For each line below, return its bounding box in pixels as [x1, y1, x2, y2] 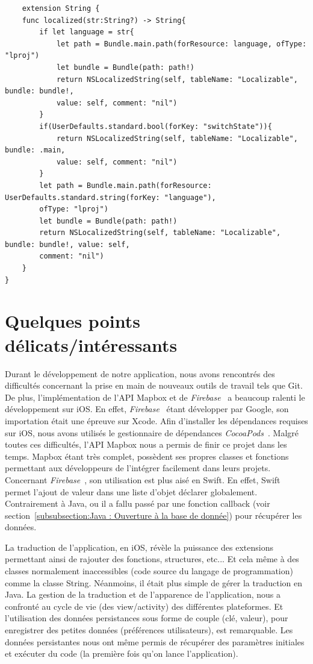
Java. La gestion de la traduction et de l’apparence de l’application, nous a [5, 588, 280, 601]
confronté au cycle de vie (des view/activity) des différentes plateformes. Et [5, 600, 284, 612]
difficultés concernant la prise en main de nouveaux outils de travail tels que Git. [5, 379, 303, 392]
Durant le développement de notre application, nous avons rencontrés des [5, 367, 275, 380]
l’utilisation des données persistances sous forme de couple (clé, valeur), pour [5, 612, 288, 624]
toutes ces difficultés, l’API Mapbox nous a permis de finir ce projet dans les [5, 438, 287, 451]
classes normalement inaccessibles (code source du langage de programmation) [5, 565, 293, 577]
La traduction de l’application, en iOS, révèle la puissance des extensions [5, 540, 273, 553]
